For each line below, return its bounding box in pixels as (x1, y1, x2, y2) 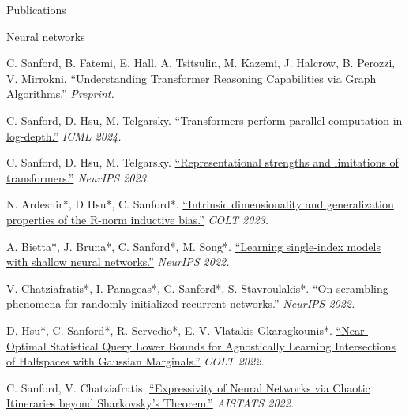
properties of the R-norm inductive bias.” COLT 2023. (6, 211, 269, 227)
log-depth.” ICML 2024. (6, 127, 122, 144)
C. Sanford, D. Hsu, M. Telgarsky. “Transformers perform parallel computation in (6, 111, 403, 128)
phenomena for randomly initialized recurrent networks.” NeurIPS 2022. (6, 295, 355, 312)
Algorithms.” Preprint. (6, 85, 114, 102)
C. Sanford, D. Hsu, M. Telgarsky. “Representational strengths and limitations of (6, 154, 399, 171)
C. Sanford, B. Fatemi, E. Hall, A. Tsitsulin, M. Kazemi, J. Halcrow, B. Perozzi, (6, 54, 396, 71)
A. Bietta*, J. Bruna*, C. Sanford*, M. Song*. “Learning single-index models (6, 238, 381, 254)
